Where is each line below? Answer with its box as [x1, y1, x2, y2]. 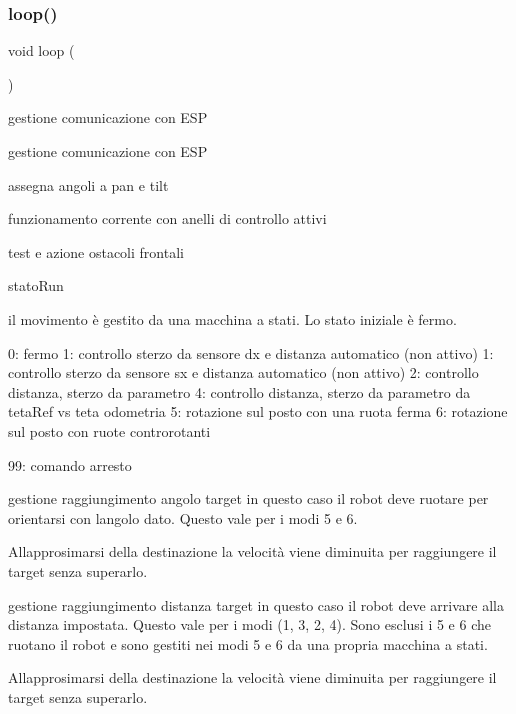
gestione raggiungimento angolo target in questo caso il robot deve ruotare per [8, 488, 489, 509]
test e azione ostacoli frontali [8, 241, 184, 262]
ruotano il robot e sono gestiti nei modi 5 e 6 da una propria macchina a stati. [8, 633, 488, 654]
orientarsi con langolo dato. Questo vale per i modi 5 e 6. [8, 507, 358, 528]
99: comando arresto [8, 454, 132, 475]
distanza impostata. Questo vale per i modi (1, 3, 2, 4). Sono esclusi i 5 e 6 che [8, 614, 491, 635]
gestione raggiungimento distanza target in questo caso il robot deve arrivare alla [8, 594, 504, 615]
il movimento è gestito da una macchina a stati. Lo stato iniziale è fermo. [8, 308, 457, 329]
